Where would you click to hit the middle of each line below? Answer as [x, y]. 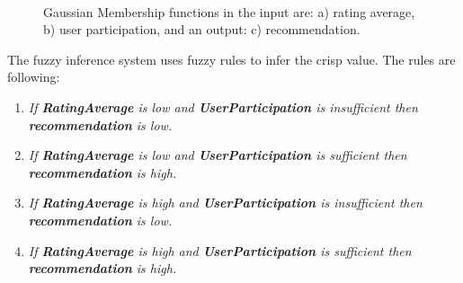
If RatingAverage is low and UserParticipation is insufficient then [223, 106]
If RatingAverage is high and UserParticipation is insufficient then [225, 203]
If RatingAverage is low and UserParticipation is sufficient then [218, 155]
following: [34, 77]
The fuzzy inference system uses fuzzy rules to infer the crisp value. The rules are [231, 59]
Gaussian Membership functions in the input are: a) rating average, [229, 11]
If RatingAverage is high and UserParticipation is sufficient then [220, 250]
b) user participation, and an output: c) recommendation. [202, 29]
